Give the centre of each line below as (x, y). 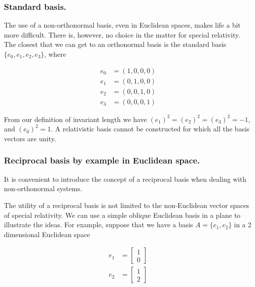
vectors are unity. (30, 138)
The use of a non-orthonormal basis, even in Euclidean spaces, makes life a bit (122, 25)
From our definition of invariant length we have (75, 119)
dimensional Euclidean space (47, 234)
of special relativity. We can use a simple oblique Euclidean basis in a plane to (122, 215)
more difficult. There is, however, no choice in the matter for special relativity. (122, 34)
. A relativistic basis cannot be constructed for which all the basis (150, 129)
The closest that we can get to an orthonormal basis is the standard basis (115, 44)
